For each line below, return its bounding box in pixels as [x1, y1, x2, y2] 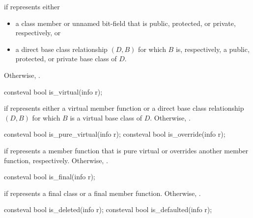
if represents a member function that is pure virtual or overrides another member [4, 145, 249, 155]
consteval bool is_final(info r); [4, 171, 95, 182]
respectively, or [15, 27, 61, 38]
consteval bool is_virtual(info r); [4, 86, 103, 97]
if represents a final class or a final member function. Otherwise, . [4, 188, 201, 198]
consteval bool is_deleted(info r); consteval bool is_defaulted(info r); [4, 204, 212, 215]
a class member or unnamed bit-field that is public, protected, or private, [15, 18, 236, 28]
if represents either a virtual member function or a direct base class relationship [4, 103, 244, 113]
